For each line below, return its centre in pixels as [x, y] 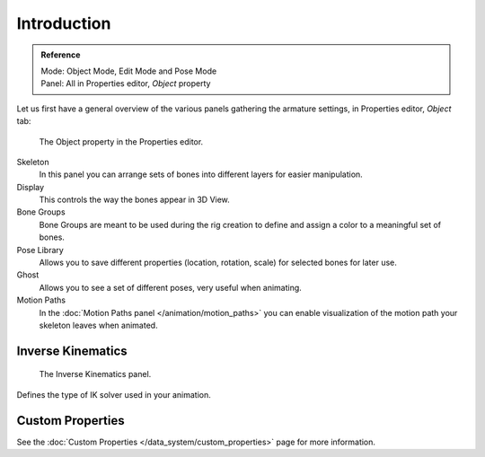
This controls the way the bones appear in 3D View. [135, 200]
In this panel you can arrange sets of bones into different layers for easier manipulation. [201, 174]
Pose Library [40, 250]
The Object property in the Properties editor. [121, 141]
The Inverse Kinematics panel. [95, 374]
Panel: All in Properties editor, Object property [126, 83]
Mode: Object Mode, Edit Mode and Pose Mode [129, 71]
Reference [61, 55]
